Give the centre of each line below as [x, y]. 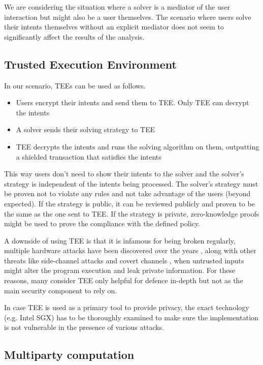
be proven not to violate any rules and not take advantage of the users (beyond [127, 193]
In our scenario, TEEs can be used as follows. [75, 85]
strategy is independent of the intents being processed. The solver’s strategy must [131, 183]
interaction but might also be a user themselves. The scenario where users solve [128, 17]
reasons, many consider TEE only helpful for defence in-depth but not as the [124, 280]
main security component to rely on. [61, 290]
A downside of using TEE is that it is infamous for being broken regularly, [120, 240]
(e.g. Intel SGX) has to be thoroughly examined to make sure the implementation [131, 317]
